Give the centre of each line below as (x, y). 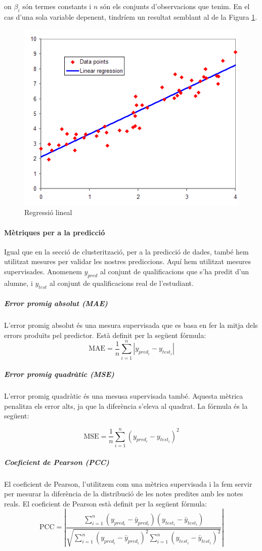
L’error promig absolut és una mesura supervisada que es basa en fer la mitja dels (131, 325)
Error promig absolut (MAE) (56, 303)
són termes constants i (57, 6)
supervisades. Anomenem (43, 271)
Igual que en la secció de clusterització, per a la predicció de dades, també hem (126, 251)
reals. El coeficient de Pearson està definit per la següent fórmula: (106, 503)
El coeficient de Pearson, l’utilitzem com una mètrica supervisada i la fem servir (128, 483)
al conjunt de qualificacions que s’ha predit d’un (174, 271)
